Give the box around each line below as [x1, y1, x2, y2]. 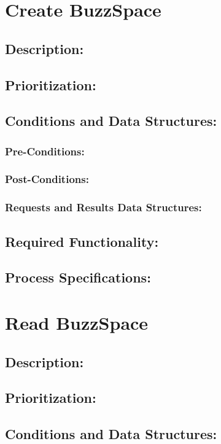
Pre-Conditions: [5, 143, 85, 158]
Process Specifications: [5, 268, 151, 287]
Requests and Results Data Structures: [5, 200, 202, 215]
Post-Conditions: [5, 171, 89, 187]
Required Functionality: [5, 232, 159, 251]
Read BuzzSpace [5, 310, 149, 335]
